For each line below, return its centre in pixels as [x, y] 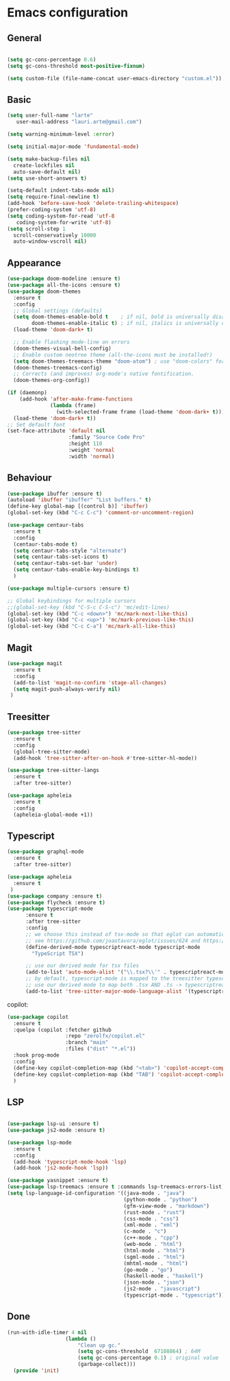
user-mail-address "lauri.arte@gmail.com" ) [79, 122]
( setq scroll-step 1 [37, 229]
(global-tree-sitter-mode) [52, 752]
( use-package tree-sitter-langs [53, 770]
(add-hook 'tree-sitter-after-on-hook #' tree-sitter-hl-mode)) [105, 758]
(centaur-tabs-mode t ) [46, 544]
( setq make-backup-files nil [49, 159]
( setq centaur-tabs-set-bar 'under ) [65, 564]
